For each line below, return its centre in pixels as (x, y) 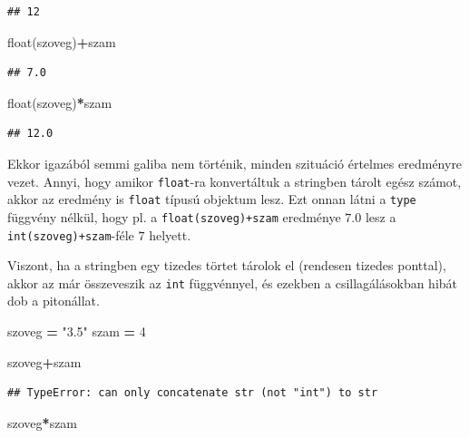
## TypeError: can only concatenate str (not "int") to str (193, 393)
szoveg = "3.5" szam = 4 (77, 331)
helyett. (170, 234)
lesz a (381, 216)
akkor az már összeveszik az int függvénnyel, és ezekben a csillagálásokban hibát (233, 282)
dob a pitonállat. (54, 301)
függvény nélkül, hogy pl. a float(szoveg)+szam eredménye (174, 216)
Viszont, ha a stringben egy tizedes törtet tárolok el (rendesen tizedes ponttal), (227, 265)
